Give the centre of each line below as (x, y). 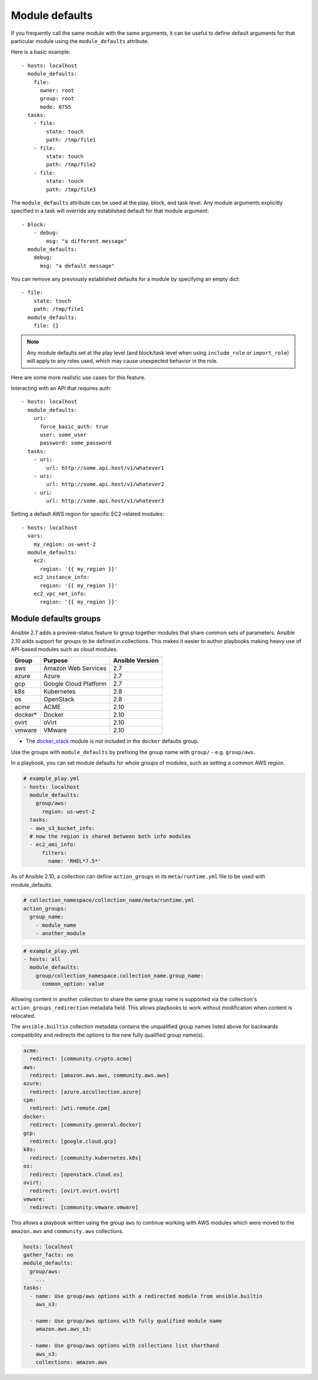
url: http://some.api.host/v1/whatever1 (105, 468)
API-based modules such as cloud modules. (64, 650)
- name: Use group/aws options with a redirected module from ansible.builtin (146, 1296)
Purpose (55, 661)
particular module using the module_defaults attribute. (80, 41)
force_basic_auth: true (74, 427)
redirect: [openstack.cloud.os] (76, 1174)
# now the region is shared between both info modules (110, 836)
